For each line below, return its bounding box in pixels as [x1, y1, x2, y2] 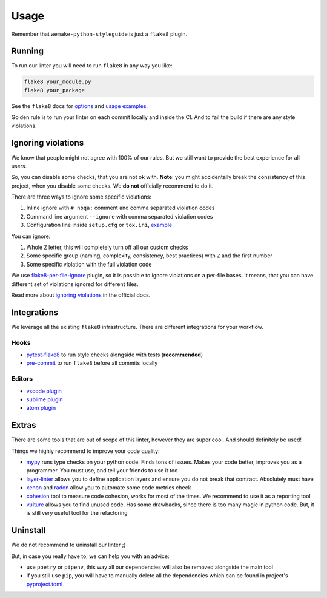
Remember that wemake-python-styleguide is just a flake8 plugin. [11, 30, 188, 38]
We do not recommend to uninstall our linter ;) [11, 541, 127, 549]
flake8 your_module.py [24, 78, 91, 85]
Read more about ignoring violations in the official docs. [11, 291, 151, 299]
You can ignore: [11, 233, 51, 240]
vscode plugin [26, 387, 62, 395]
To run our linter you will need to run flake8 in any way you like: [11, 62, 173, 69]
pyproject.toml [26, 580, 63, 588]
